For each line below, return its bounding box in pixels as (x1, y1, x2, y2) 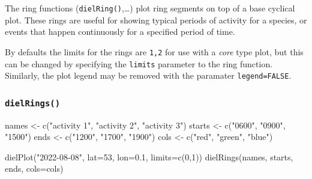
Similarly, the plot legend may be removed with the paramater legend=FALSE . (5, 69, 292, 82)
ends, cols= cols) (5, 162, 64, 175)
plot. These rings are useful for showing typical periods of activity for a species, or (5, 13, 307, 26)
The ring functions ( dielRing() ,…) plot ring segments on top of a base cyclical (5, 2, 295, 14)
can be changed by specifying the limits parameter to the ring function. (5, 57, 273, 70)
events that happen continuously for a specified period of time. (5, 25, 235, 38)
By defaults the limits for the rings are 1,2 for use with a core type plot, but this (5, 45, 304, 58)
